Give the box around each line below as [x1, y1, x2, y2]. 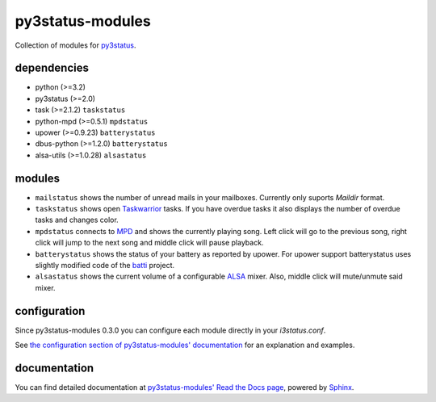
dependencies [15, 61, 89, 75]
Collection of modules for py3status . [15, 40, 136, 50]
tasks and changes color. [35, 215, 119, 225]
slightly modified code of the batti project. [35, 261, 175, 270]
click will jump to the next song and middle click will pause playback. [35, 238, 264, 248]
